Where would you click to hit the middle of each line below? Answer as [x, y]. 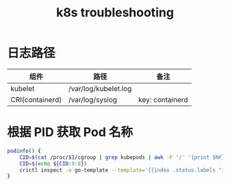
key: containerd [163, 99]
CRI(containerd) [36, 99]
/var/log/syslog [93, 99]
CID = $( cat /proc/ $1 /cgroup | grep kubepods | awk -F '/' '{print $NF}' [124, 157]
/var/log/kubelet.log [100, 88]
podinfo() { [24, 151]
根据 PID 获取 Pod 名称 [70, 132]
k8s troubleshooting [115, 13]
